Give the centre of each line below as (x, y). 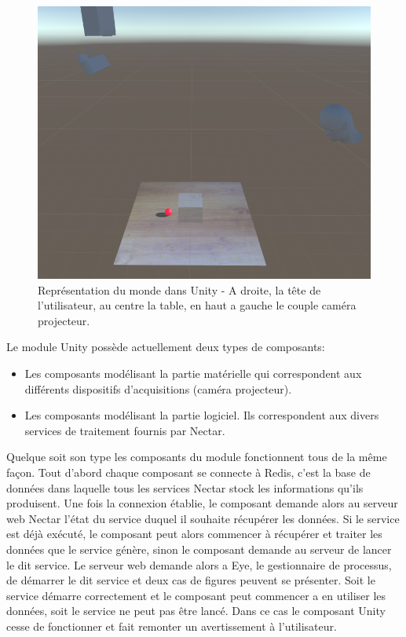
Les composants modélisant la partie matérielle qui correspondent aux (193, 373)
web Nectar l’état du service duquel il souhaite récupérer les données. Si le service (203, 518)
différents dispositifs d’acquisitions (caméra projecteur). (158, 388)
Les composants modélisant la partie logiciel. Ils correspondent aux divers (202, 415)
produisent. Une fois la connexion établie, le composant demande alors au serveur (202, 503)
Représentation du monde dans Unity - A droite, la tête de (179, 289)
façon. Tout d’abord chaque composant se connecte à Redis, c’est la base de (188, 472)
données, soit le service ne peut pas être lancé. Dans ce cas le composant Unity (196, 611)
